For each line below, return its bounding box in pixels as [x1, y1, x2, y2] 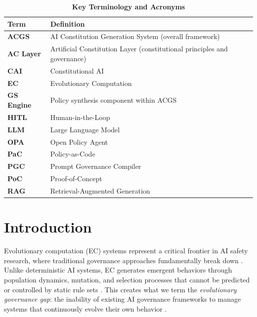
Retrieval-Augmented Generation [50, 185, 150, 196]
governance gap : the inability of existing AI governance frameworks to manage [4, 294, 241, 304]
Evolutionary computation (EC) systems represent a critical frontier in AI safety [4, 245, 248, 256]
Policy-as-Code [50, 149, 95, 159]
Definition [50, 18, 85, 29]
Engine [7, 100, 32, 110]
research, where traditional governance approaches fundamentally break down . [4, 255, 243, 265]
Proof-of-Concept [50, 173, 102, 184]
